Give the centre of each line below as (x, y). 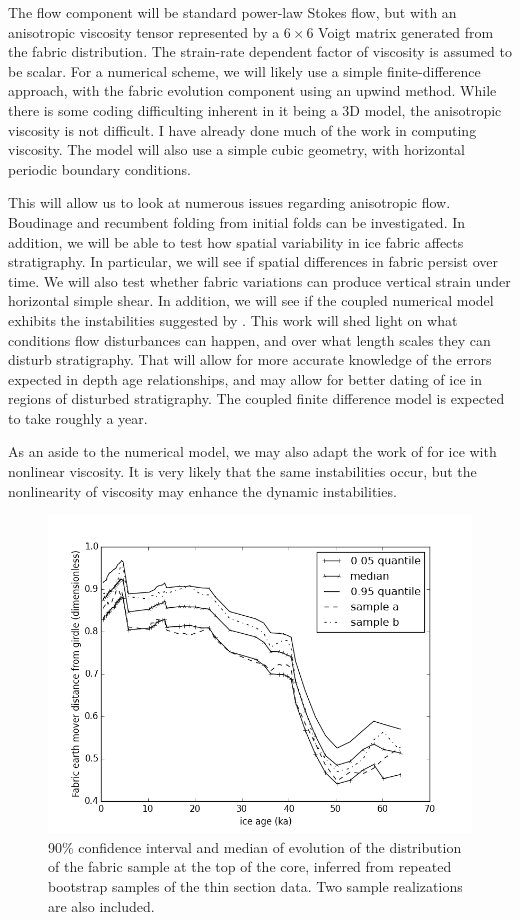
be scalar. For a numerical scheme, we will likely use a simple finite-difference (244, 70)
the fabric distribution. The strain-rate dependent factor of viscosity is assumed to (260, 51)
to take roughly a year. (78, 417)
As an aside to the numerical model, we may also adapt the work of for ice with (252, 451)
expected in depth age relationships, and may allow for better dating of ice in (245, 378)
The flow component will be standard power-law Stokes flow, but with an (232, 12)
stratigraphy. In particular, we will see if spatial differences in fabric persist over (253, 261)
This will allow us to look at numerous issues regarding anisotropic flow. (229, 202)
